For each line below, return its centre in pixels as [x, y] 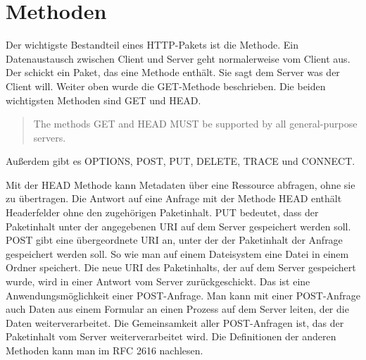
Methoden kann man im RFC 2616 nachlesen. [105, 350]
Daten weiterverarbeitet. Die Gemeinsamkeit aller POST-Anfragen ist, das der [175, 322]
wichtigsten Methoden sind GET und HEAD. [103, 100]
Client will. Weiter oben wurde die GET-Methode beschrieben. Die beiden [166, 86]
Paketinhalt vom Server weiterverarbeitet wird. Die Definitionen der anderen [171, 336]
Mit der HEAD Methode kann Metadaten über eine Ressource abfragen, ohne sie [181, 184]
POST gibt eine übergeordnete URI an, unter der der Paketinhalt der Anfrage [174, 240]
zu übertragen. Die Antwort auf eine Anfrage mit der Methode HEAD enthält [174, 198]
